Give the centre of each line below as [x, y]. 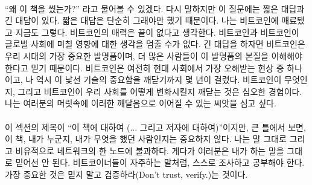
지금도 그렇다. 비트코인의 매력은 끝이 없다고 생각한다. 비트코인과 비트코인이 [157, 32]
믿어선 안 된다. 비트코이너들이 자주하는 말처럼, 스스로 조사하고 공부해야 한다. [160, 162]
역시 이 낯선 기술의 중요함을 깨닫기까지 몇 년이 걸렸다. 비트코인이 [159, 80]
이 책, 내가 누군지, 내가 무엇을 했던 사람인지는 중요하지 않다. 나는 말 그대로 [146, 139]
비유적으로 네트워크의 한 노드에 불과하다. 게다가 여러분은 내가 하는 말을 [150, 150]
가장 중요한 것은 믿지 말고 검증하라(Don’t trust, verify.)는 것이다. [126, 174]
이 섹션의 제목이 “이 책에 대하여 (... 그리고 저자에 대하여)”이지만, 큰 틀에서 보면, [155, 127]
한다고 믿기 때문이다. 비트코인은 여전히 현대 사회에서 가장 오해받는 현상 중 [145, 67]
